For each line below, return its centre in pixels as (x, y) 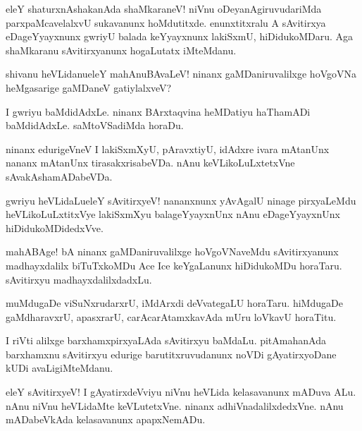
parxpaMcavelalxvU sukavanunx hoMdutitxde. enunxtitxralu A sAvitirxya (166, 22)
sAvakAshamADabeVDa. (59, 176)
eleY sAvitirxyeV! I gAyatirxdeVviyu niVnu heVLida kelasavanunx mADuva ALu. (181, 392)
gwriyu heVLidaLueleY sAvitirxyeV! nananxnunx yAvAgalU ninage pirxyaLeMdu (181, 200)
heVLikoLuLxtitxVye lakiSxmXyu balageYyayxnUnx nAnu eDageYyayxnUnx (173, 214)
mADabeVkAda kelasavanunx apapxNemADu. (106, 419)
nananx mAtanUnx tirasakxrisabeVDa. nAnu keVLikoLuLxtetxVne (150, 163)
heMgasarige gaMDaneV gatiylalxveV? (89, 87)
